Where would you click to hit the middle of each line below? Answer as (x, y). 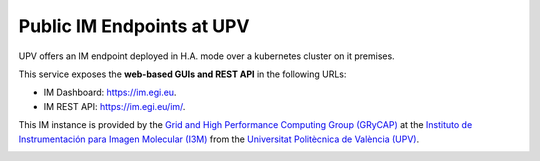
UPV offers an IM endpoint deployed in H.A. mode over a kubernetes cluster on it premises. (206, 56)
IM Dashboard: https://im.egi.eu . (110, 92)
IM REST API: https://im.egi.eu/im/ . (114, 106)
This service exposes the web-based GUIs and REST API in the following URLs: (182, 74)
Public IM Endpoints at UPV (134, 26)
